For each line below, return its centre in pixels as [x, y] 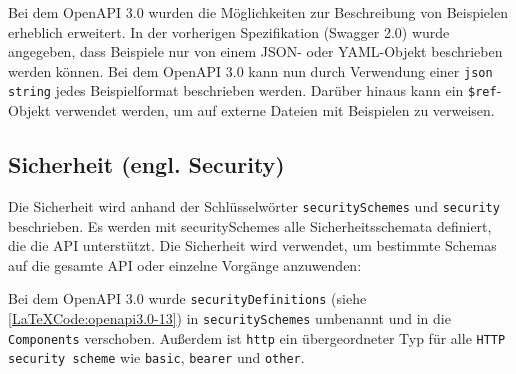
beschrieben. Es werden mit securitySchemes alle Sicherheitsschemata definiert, [250, 225]
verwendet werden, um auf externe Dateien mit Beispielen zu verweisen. [275, 110]
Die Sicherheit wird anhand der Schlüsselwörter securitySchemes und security [254, 205]
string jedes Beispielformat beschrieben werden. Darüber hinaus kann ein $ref [252, 90]
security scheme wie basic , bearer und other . [156, 357]
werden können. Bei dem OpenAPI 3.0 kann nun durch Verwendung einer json [250, 70]
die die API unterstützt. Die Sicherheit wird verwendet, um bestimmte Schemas [252, 245]
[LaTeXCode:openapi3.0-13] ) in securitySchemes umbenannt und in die [229, 317]
